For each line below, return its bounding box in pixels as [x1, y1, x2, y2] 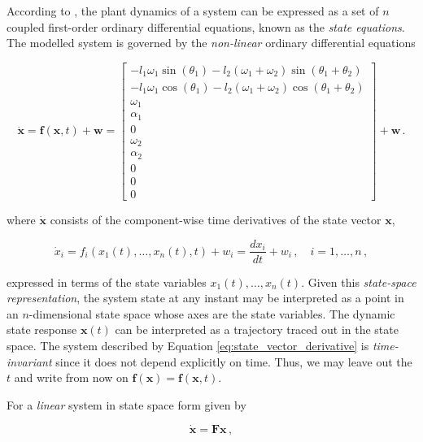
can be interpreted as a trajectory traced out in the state [115, 321, 399, 338]
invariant [7, 353, 52, 370]
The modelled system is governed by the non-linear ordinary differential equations [7, 34, 416, 51]
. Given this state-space [301, 273, 416, 290]
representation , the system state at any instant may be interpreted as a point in [7, 289, 404, 306]
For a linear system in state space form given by [7, 396, 246, 413]
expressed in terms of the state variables [7, 273, 207, 290]
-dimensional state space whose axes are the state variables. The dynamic [28, 305, 395, 322]
